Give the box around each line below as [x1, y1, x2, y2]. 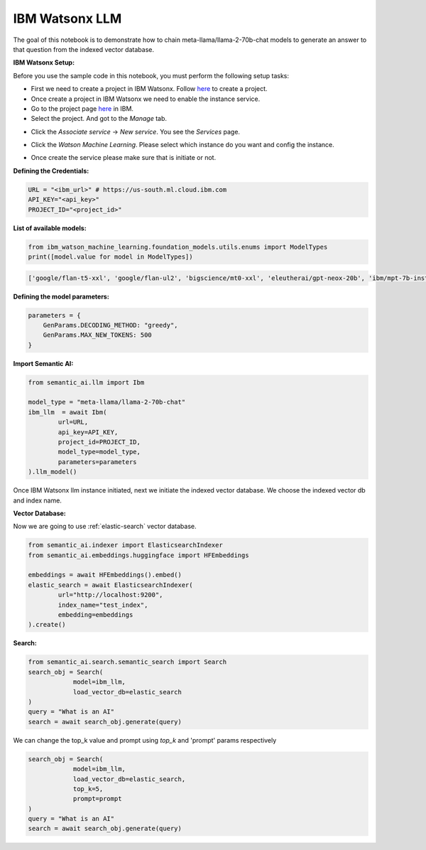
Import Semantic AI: [13, 359, 74, 367]
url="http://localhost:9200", [58, 591, 163, 599]
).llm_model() [28, 468, 77, 476]
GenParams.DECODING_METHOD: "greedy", [43, 321, 178, 329]
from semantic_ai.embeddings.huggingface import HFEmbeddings [28, 551, 249, 559]
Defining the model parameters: [13, 292, 109, 301]
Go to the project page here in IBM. [31, 104, 134, 113]
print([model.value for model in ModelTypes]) [28, 252, 193, 261]
